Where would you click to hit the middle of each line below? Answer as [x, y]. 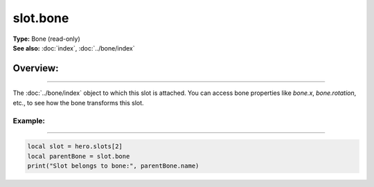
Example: [29, 121]
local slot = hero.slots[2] [75, 146]
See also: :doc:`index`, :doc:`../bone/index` [74, 48]
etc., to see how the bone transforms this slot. [79, 103]
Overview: [36, 68]
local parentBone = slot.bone [79, 156]
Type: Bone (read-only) [47, 39]
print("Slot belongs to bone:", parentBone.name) [113, 166]
